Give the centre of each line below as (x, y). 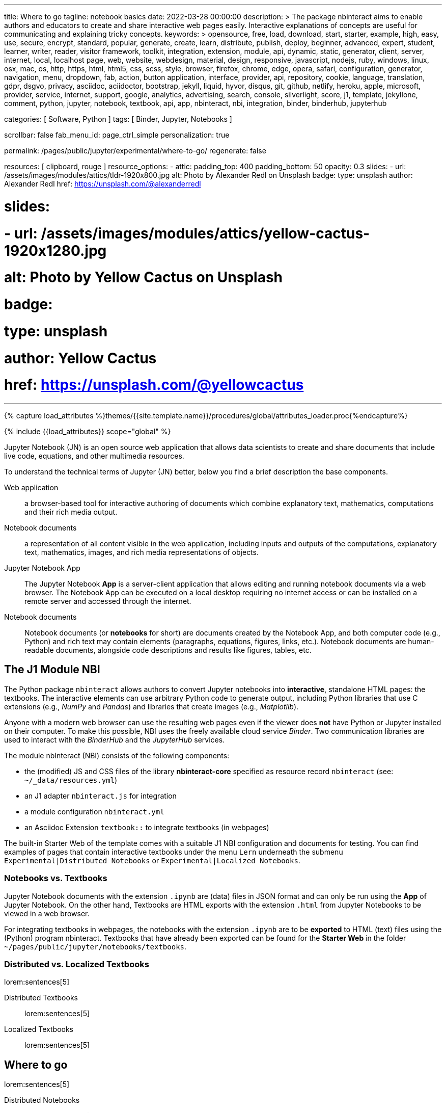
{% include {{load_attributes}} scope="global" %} (88, 431)
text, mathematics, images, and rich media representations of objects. (142, 552)
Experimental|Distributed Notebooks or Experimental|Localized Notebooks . (152, 860)
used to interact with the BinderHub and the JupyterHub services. (115, 739)
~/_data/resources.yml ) (71, 780)
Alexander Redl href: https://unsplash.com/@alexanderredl (103, 184)
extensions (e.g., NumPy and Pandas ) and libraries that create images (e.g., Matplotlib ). (151, 706)
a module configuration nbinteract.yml (94, 811)
